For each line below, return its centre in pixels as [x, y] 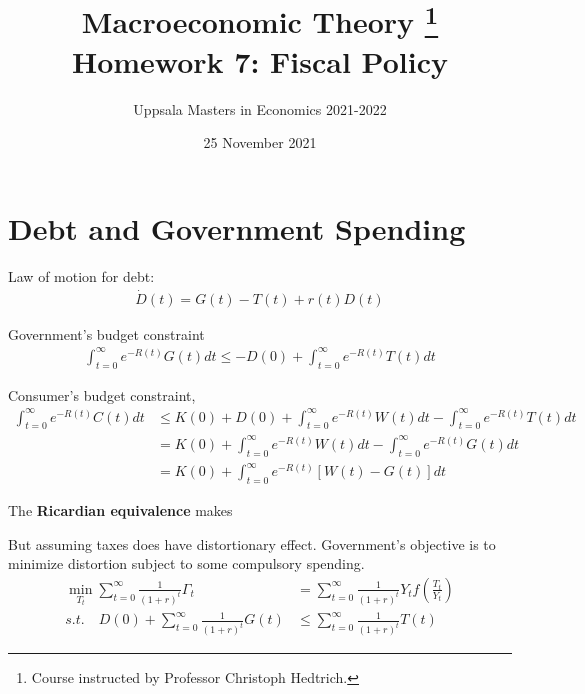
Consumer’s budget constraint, [102, 394]
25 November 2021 [260, 142]
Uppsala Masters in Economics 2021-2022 [260, 108]
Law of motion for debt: [81, 275]
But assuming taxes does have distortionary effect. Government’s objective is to [252, 543]
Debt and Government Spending [237, 227]
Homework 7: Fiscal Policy [259, 60]
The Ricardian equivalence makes [120, 510]
